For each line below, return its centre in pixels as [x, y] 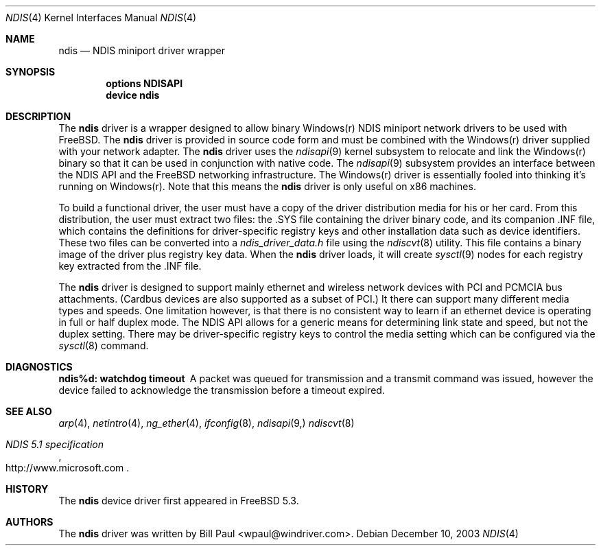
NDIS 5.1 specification [55, 444]
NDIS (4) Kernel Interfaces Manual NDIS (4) [101, 17]
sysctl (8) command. [104, 345]
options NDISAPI [144, 83]
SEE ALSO [29, 411]
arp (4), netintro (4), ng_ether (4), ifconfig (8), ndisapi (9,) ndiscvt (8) [207, 423]
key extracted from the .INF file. [130, 266]
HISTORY [27, 489]
